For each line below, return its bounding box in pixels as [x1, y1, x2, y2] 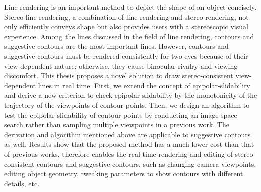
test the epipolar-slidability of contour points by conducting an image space [4, 109, 237, 120]
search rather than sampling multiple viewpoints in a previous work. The [4, 119, 229, 130]
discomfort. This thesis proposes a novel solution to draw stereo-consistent [4, 70, 233, 81]
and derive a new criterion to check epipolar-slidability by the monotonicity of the [4, 90, 257, 100]
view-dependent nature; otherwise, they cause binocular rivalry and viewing [4, 60, 238, 71]
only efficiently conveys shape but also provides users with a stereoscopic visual [4, 21, 248, 32]
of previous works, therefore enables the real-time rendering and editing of [4, 148, 233, 159]
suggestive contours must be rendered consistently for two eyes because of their [4, 50, 248, 61]
